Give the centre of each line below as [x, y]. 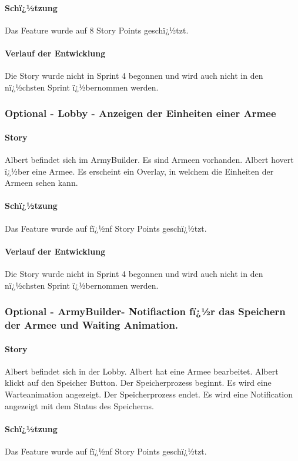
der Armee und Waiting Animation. [92, 325]
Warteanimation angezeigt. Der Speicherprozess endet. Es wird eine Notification [149, 394]
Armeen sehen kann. [41, 183]
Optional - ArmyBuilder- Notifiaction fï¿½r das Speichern [145, 311]
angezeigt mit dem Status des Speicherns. [79, 405]
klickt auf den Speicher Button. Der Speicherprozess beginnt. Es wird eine [138, 383]
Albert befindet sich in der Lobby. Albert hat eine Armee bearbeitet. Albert [142, 371]
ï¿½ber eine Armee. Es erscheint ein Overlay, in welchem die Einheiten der [139, 171]
